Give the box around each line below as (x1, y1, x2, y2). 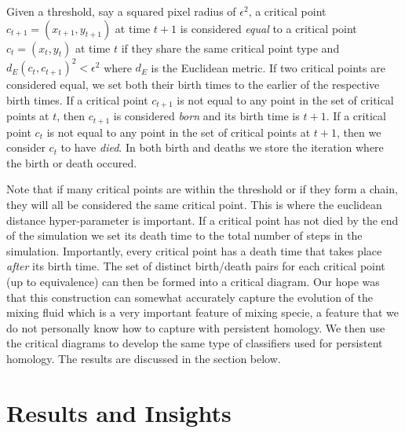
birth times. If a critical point (6, 91, 148, 108)
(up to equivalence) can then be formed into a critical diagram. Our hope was (6, 273, 380, 289)
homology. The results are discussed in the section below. (6, 350, 281, 366)
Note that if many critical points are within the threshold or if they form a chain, (6, 181, 398, 197)
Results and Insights (6, 396, 232, 428)
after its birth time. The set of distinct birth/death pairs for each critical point (6, 258, 385, 274)
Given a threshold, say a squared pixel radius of (6, 3, 236, 19)
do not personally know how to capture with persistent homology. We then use (6, 319, 385, 336)
